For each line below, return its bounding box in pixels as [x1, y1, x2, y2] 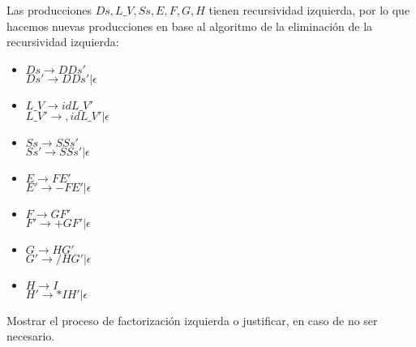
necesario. [6, 328, 55, 345]
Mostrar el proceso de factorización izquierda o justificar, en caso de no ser [6, 311, 378, 328]
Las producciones [6, 2, 92, 18]
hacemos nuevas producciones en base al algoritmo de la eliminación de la [6, 17, 373, 34]
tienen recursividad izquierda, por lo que [208, 2, 410, 18]
